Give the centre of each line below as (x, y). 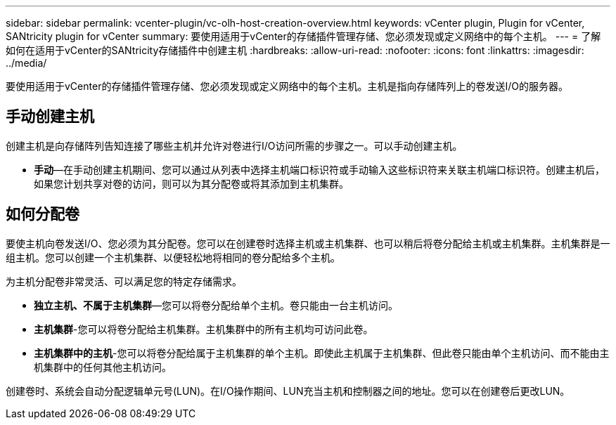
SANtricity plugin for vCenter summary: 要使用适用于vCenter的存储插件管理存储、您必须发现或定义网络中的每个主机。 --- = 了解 (303, 36)
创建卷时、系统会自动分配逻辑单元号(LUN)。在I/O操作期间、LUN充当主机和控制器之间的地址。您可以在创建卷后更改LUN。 (288, 391)
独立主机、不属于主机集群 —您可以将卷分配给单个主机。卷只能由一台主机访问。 (216, 305)
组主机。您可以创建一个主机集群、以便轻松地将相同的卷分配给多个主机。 (173, 257)
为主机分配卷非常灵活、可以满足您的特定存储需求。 (124, 281)
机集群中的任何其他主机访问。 (103, 367)
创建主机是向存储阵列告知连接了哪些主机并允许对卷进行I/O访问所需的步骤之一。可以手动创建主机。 (234, 145)
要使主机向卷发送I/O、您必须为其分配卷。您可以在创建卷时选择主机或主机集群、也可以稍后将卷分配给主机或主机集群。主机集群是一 (308, 243)
